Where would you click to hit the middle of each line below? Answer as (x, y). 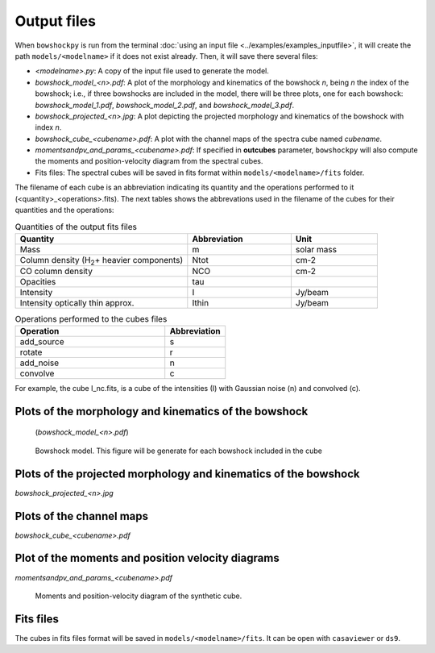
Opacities (38, 281)
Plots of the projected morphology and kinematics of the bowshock (187, 474)
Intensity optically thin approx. (77, 302)
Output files (56, 21)
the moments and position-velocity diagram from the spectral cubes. (149, 161)
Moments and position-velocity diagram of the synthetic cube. (139, 596)
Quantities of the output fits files (76, 227)
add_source (42, 341)
